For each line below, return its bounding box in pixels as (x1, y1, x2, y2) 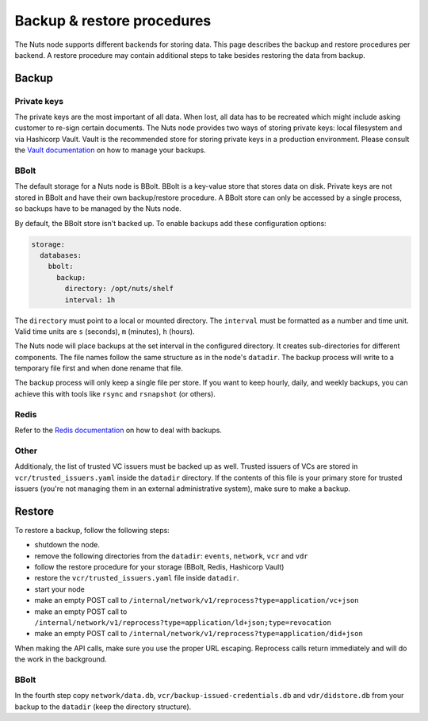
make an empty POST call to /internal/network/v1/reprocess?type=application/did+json (34, 629, 364, 639)
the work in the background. (14, 654, 107, 664)
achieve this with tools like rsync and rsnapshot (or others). (14, 389, 216, 398)
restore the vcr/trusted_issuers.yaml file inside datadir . (34, 573, 239, 583)
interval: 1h (64, 295, 116, 305)
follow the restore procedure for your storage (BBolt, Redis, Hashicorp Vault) (34, 562, 285, 571)
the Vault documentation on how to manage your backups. (14, 145, 206, 155)
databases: (40, 251, 82, 259)
